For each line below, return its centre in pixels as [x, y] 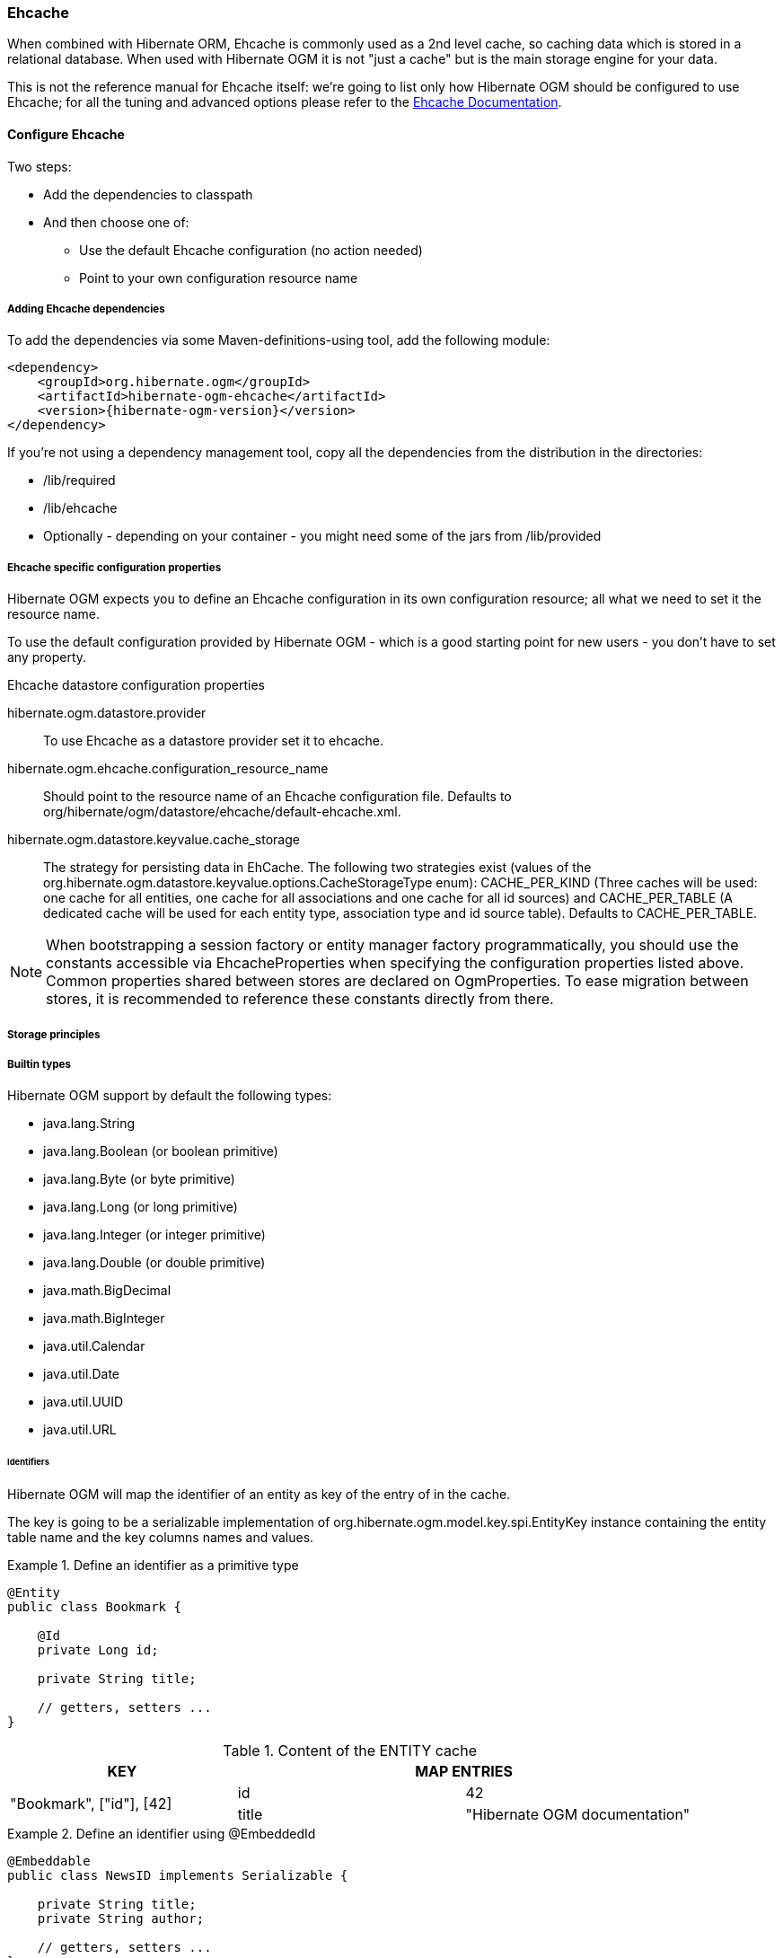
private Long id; [98, 1650]
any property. [47, 657]
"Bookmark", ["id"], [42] [91, 1804]
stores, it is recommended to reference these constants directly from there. [300, 999]
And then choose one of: [116, 222]
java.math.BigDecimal [107, 1291]
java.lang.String [89, 1124]
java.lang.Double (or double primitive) [154, 1263]
